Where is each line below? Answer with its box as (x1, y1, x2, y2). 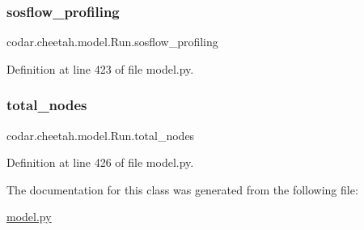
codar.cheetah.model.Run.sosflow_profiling (6, 33, 218, 50)
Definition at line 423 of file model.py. (6, 60, 194, 77)
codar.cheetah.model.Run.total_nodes (6, 126, 195, 143)
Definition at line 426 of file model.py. (6, 154, 194, 171)
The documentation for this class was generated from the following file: (6, 181, 358, 198)
